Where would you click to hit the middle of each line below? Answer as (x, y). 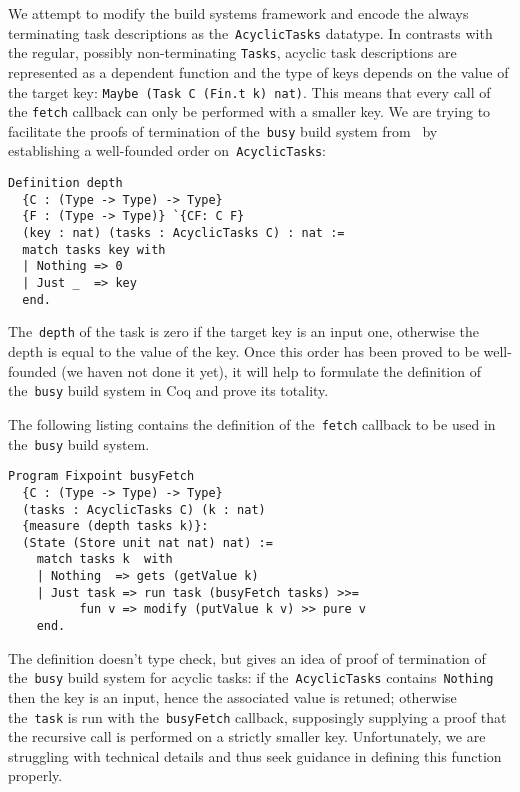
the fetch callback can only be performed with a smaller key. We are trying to (249, 111)
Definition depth (65, 183)
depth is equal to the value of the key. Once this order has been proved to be (243, 351)
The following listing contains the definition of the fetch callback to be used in (252, 423)
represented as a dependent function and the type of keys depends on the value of (258, 71)
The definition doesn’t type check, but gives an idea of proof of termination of (247, 657)
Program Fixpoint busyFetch (101, 476)
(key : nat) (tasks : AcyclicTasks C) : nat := (183, 233)
